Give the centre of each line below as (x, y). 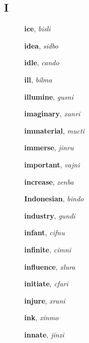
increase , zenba (49, 181)
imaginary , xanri (52, 114)
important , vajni (52, 164)
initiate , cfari (46, 284)
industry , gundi (50, 215)
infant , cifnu (45, 232)
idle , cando (42, 62)
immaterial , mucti (55, 130)
